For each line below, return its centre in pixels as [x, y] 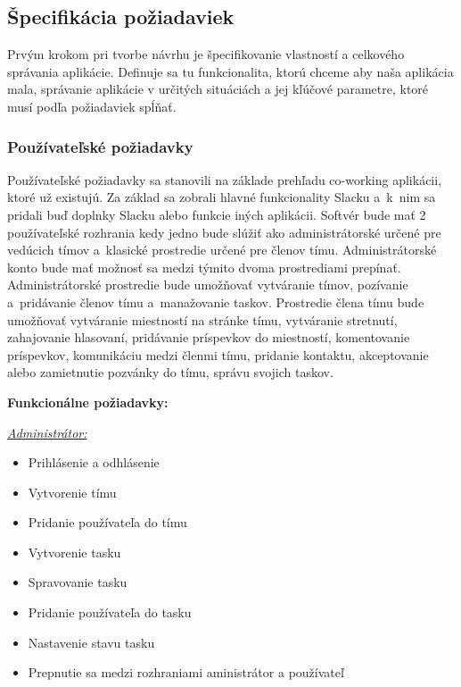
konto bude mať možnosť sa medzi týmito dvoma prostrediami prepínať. [204, 267]
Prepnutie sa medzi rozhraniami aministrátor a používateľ [186, 672]
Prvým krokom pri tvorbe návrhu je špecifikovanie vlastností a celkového [206, 54]
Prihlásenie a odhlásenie [94, 462]
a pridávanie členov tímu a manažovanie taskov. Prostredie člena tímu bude [216, 302]
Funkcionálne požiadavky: [88, 402]
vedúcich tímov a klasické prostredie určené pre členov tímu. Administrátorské [222, 250]
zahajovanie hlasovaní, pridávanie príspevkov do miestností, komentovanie [209, 337]
